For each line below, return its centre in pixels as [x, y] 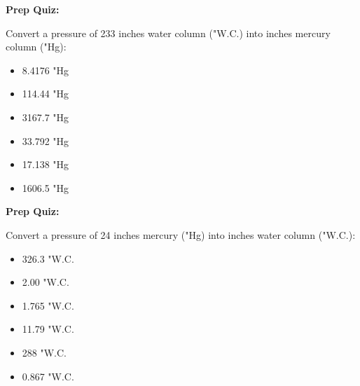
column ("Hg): [36, 47]
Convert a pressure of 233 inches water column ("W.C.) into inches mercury [168, 33]
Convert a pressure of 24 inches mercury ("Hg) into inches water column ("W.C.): [181, 234]
